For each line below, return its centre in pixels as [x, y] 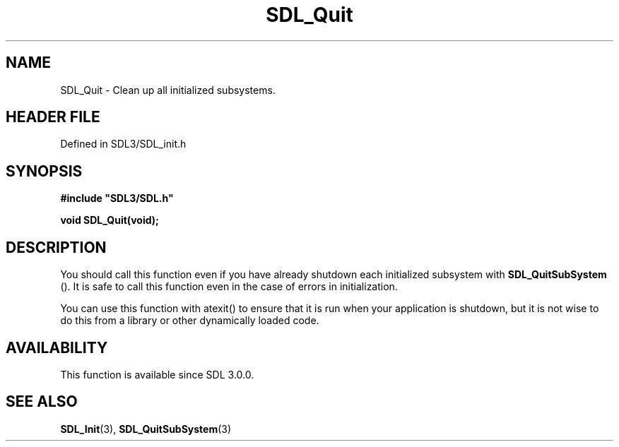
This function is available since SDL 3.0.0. [157, 374]
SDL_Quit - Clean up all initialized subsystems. [168, 90]
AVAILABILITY [57, 347]
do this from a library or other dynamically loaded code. [190, 321]
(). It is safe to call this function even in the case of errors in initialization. [229, 287]
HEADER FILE [53, 117]
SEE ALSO [42, 402]
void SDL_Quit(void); [110, 220]
